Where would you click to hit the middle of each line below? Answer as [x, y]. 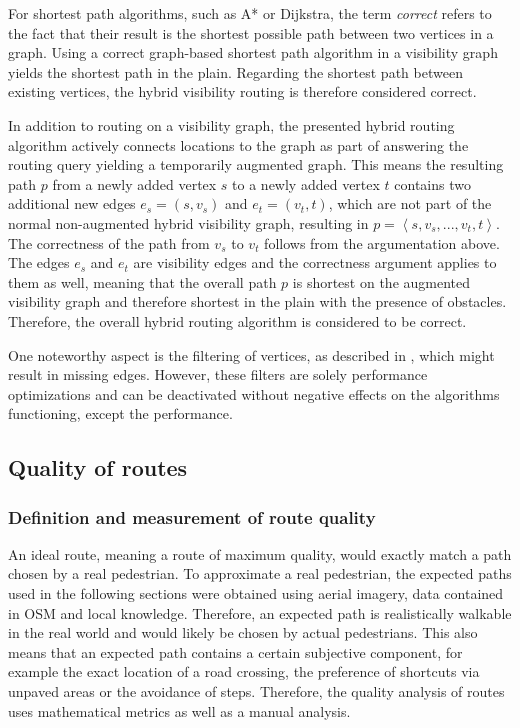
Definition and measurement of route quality [192, 516]
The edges [39, 262]
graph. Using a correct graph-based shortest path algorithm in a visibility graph [253, 52]
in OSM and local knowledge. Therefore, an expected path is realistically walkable [260, 612]
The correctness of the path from [109, 242]
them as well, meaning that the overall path [142, 281]
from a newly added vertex [134, 183]
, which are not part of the [410, 203]
